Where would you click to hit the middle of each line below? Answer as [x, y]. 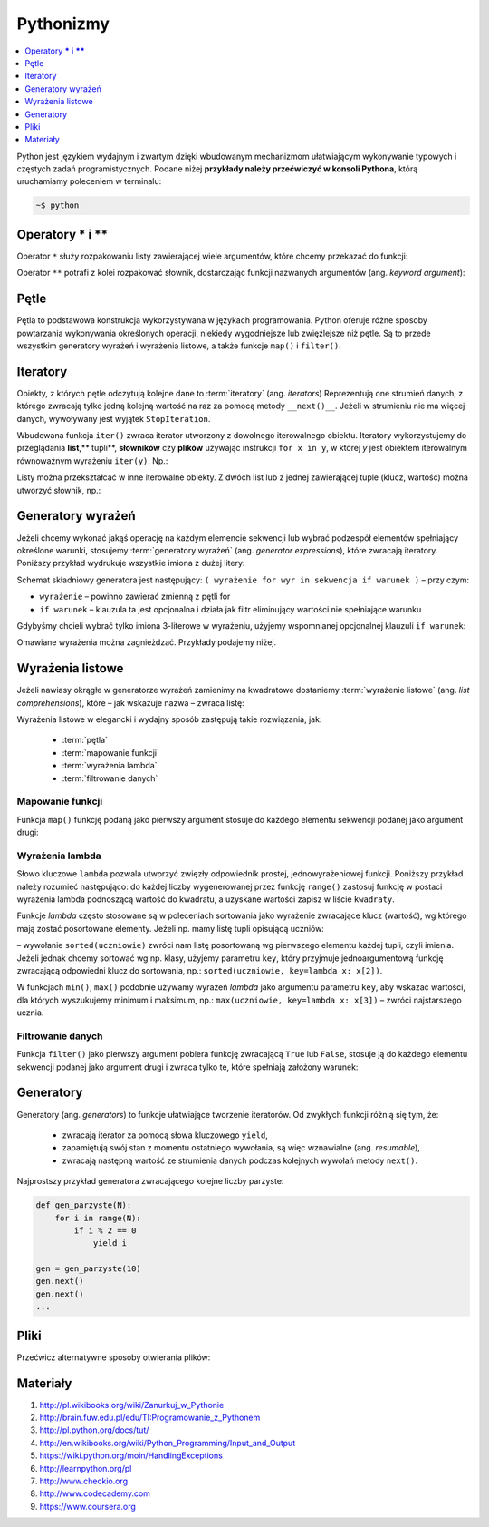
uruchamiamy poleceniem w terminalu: [89, 181]
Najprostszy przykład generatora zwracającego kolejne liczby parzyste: [150, 1181]
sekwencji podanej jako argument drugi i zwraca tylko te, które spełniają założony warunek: [187, 1067]
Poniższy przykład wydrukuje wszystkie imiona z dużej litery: [131, 563]
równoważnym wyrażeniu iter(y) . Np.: [92, 460]
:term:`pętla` [85, 740]
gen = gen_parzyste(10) [89, 1269]
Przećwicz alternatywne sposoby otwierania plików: [114, 1357]
